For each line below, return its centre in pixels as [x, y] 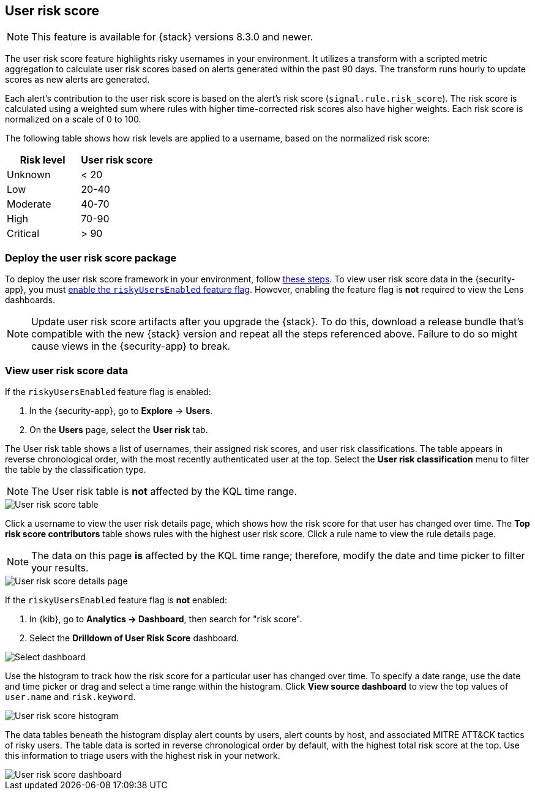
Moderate [29, 204]
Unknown [29, 175]
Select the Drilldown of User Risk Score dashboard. [134, 638]
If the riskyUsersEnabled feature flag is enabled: [108, 391]
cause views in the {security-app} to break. [131, 346]
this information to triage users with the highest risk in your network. [143, 755]
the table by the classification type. [76, 469]
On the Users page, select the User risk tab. [119, 429]
